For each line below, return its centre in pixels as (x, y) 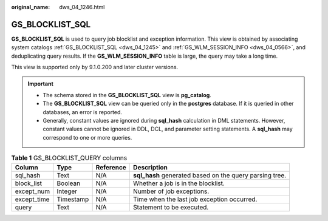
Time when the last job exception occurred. (195, 199)
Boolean (69, 183)
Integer (67, 191)
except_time (32, 199)
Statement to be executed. (171, 207)
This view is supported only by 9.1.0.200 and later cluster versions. (95, 67)
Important (41, 84)
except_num (32, 191)
